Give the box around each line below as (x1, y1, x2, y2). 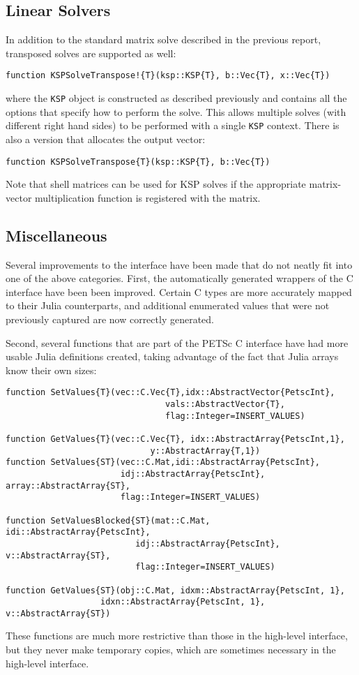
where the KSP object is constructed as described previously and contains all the (6, 91, 347, 105)
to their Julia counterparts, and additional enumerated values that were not (6, 298, 330, 313)
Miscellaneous (6, 224, 107, 246)
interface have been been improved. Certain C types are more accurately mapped (6, 284, 352, 299)
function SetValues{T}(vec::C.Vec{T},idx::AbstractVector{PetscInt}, (6, 387, 335, 398)
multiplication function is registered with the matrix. (35, 190, 261, 205)
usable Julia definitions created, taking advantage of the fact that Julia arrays (6, 349, 339, 364)
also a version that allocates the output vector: (6, 131, 206, 146)
